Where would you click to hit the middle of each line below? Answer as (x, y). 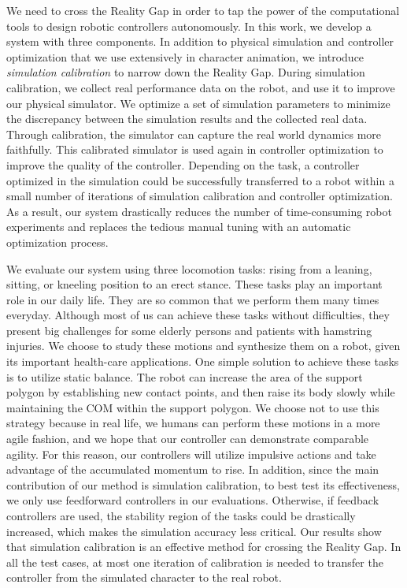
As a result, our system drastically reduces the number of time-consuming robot (199, 211)
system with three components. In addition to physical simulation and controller (200, 41)
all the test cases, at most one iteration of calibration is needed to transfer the (195, 562)
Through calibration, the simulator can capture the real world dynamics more (194, 134)
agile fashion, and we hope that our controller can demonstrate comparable (188, 439)
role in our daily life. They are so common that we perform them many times (193, 299)
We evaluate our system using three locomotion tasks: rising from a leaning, (189, 268)
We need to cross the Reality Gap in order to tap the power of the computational (203, 10)
